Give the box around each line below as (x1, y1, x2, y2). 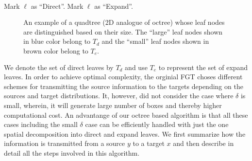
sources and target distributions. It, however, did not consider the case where (4, 90, 234, 101)
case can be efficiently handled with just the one (85, 119, 229, 129)
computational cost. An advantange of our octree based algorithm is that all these (4, 109, 248, 120)
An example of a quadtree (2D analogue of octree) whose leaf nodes (23, 17, 225, 27)
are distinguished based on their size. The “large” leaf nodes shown (23, 26, 223, 36)
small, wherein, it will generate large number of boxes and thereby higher (4, 100, 222, 110)
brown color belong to (23, 46, 88, 56)
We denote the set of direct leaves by (4, 62, 114, 72)
